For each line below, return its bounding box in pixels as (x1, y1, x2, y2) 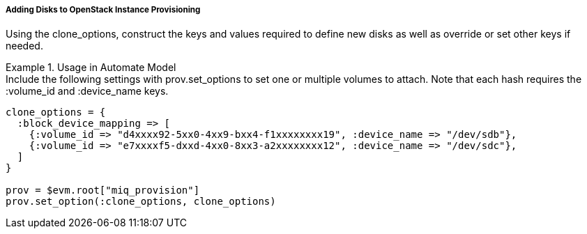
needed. (6, 40, 43, 52)
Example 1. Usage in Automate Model (6, 61, 176, 74)
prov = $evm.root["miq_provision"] (6, 185, 200, 196)
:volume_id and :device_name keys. (6, 85, 169, 97)
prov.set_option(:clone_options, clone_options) (6, 196, 276, 208)
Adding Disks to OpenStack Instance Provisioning (6, 5, 201, 15)
